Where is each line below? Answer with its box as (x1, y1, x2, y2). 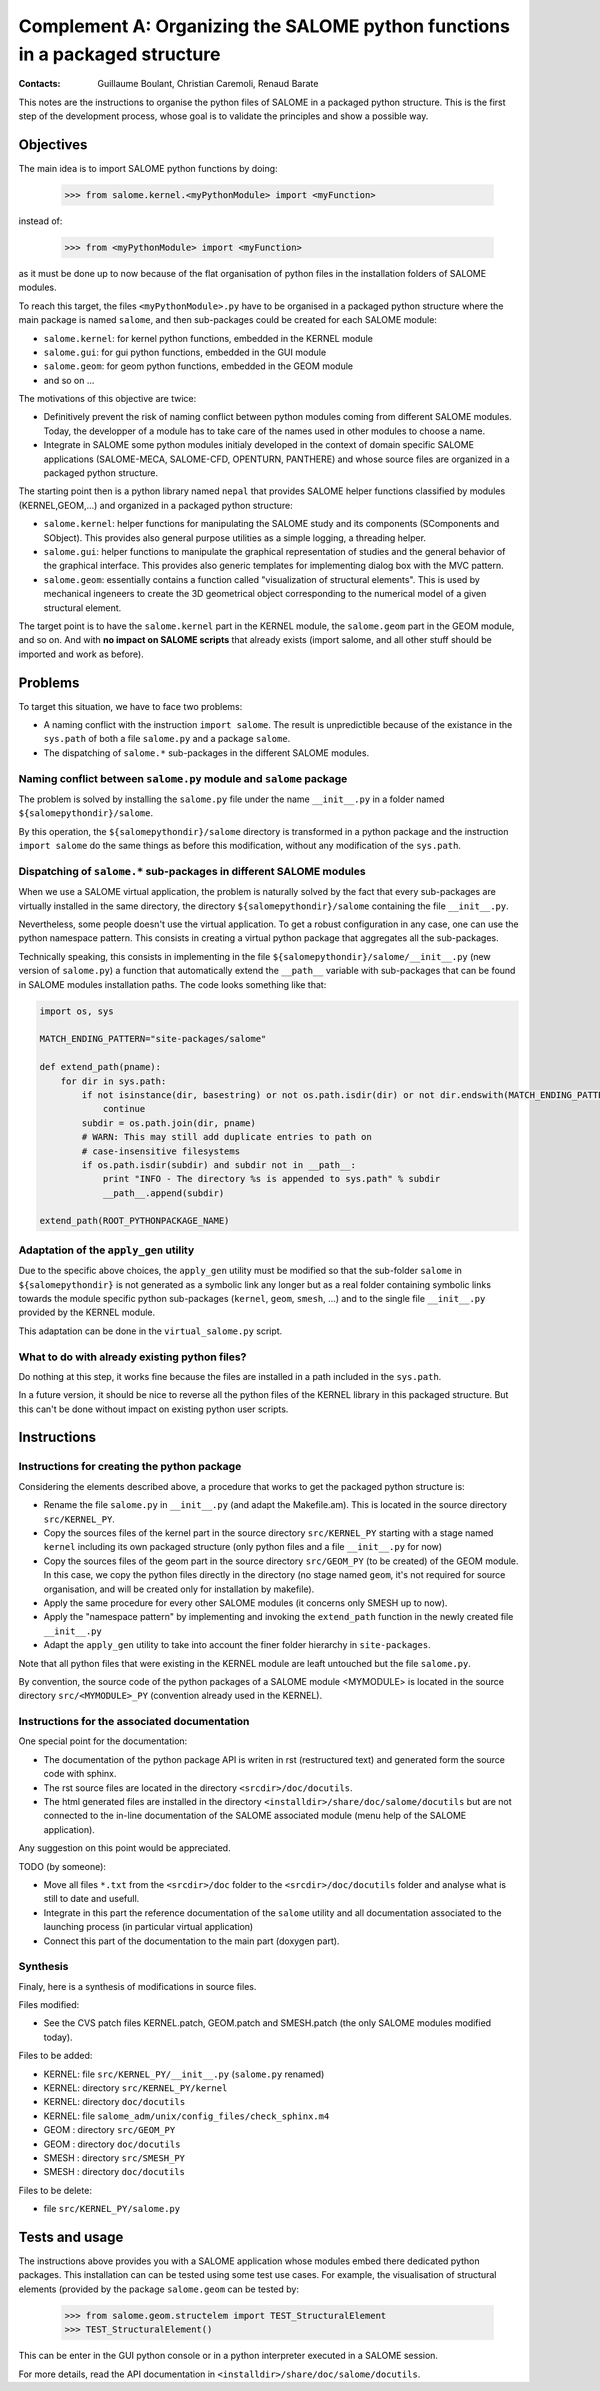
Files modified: (18, 1999, 80, 2011)
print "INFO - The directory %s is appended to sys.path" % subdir (102, 1173, 441, 1185)
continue (102, 1103, 146, 1115)
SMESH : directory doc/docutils (43, 2166, 185, 2178)
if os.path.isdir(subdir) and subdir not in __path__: (81, 1159, 357, 1170)
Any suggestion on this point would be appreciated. (18, 1842, 231, 1854)
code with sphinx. (43, 1768, 117, 1780)
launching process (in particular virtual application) (43, 1921, 254, 1933)
